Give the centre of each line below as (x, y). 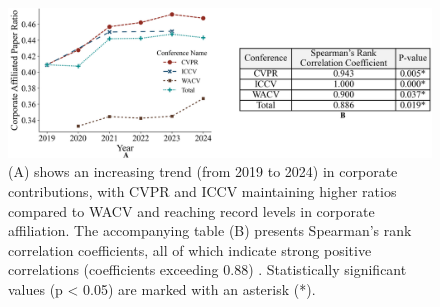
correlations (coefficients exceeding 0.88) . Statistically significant (207, 269)
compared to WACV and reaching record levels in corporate (191, 210)
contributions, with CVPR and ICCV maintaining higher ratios (202, 191)
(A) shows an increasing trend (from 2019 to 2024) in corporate (203, 171)
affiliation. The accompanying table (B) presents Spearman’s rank (210, 230)
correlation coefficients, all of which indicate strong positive (190, 249)
